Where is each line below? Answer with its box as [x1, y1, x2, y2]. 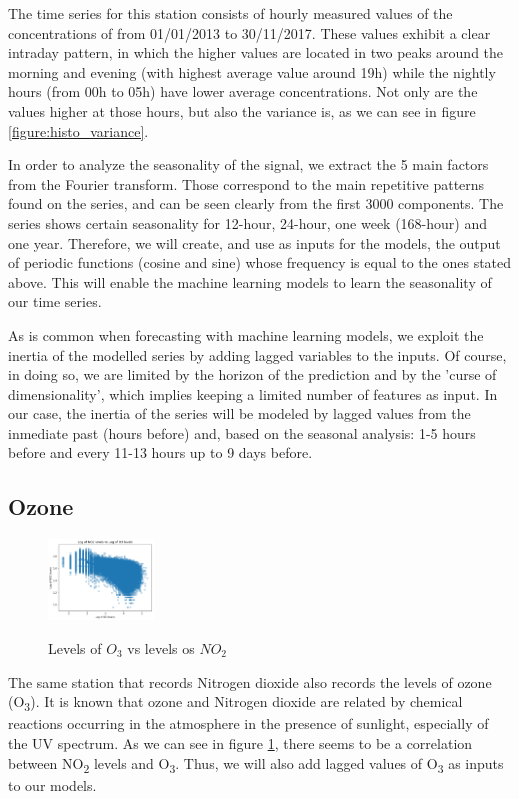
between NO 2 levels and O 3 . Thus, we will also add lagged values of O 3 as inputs [8, 752, 504, 776]
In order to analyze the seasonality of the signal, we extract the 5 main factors [8, 154, 489, 175]
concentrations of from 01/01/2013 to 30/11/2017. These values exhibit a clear [8, 22, 491, 43]
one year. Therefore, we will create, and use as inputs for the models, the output [8, 232, 501, 253]
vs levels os [127, 638, 195, 658]
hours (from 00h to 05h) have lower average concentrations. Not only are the [8, 81, 478, 102]
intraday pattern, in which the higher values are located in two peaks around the [8, 42, 504, 63]
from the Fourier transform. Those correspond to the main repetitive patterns [8, 173, 485, 194]
